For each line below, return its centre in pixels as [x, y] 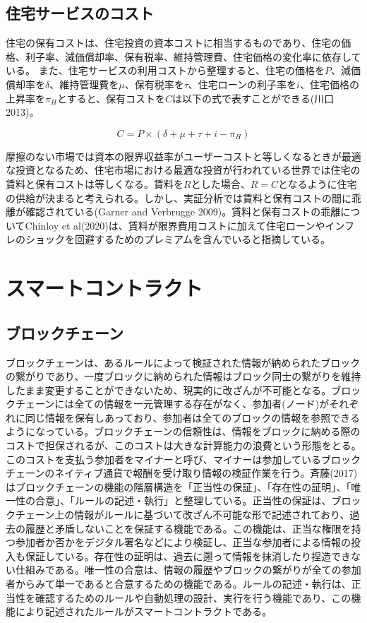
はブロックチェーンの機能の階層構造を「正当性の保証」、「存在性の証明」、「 [179, 486]
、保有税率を [154, 84]
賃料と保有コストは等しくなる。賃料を [95, 183]
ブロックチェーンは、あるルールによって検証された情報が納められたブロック [183, 362]
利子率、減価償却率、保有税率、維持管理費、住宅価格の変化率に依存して [193, 56]
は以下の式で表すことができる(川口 [253, 98]
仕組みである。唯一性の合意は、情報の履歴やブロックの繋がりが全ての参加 [188, 570]
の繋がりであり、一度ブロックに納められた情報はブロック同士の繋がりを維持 [183, 376]
